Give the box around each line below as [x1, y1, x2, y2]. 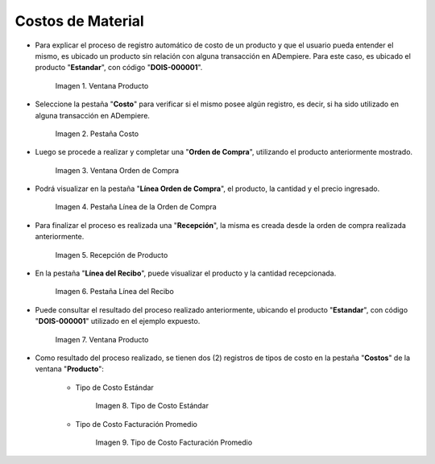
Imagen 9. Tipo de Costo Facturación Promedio [95, 437, 253, 447]
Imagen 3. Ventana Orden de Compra [55, 165, 180, 175]
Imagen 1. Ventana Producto [55, 81, 149, 90]
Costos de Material [14, 12, 144, 30]
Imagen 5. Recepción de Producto [55, 250, 168, 259]
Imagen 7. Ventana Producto [55, 334, 149, 344]
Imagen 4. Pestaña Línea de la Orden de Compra [55, 202, 217, 212]
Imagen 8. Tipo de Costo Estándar [95, 401, 209, 411]
